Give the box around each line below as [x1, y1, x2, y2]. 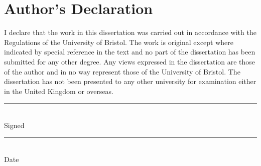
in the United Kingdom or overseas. [4, 85, 114, 96]
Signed [4, 119, 25, 130]
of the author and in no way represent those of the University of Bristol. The [4, 66, 240, 76]
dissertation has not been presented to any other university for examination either [4, 76, 256, 86]
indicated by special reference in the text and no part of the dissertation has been [4, 46, 255, 57]
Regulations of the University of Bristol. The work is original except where [4, 36, 234, 47]
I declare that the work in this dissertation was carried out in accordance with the [4, 27, 256, 37]
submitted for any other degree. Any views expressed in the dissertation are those [4, 56, 255, 66]
